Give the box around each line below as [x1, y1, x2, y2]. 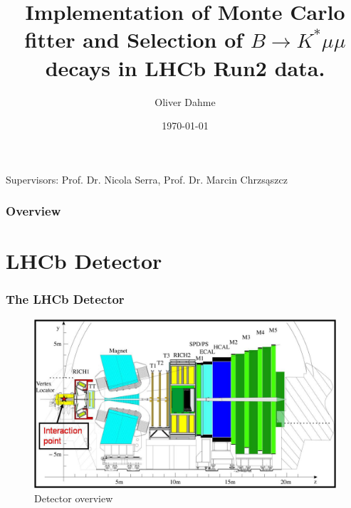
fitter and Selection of [24, 25, 243, 54]
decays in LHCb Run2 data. [45, 53, 325, 82]
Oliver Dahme [154, 94, 216, 109]
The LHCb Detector [6, 290, 125, 308]
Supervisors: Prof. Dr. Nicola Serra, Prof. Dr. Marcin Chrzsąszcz [6, 171, 288, 186]
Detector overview [34, 490, 113, 505]
